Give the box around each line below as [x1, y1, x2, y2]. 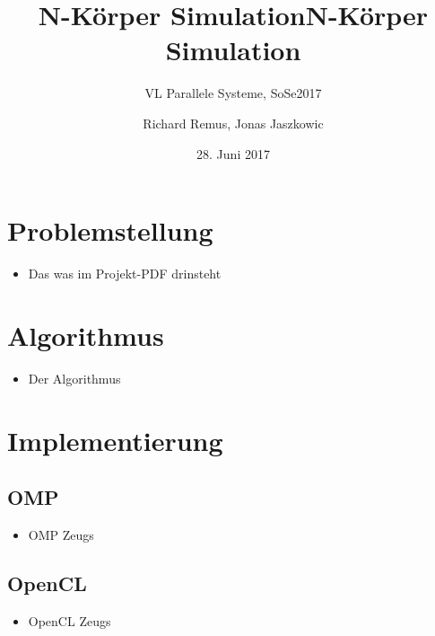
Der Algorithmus [28, 368, 121, 387]
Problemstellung [7, 212, 213, 249]
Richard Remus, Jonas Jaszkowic [143, 113, 324, 132]
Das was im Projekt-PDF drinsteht [28, 264, 222, 283]
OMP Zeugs [28, 525, 94, 543]
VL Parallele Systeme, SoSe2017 [144, 84, 322, 102]
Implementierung [7, 421, 223, 458]
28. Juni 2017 [196, 144, 270, 163]
